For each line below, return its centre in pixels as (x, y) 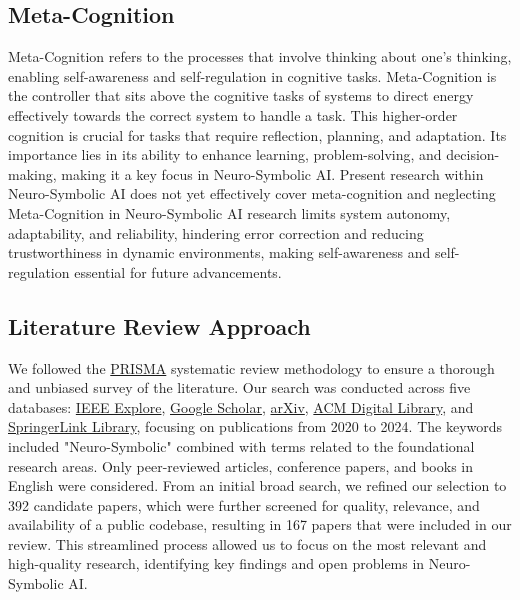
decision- (473, 154)
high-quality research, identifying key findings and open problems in (216, 563)
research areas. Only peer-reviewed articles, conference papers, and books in (241, 465)
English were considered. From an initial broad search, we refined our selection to (257, 485)
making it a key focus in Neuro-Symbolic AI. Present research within (272, 173)
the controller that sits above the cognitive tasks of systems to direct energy (241, 95)
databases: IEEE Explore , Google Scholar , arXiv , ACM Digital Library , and (241, 406)
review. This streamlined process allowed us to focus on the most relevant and (247, 543)
